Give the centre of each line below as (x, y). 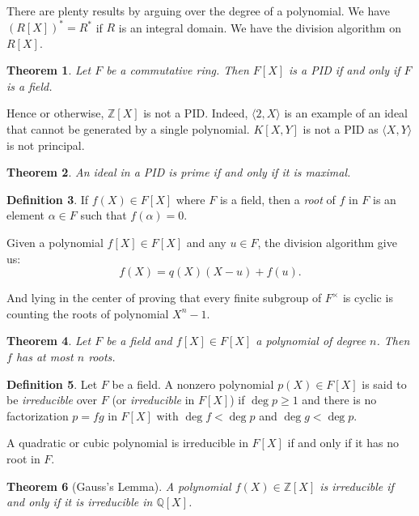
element (26, 215)
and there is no (339, 400)
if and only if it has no (343, 443)
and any (206, 243)
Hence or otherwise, (55, 113)
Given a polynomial (55, 243)
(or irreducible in (153, 400)
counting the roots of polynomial (88, 313)
